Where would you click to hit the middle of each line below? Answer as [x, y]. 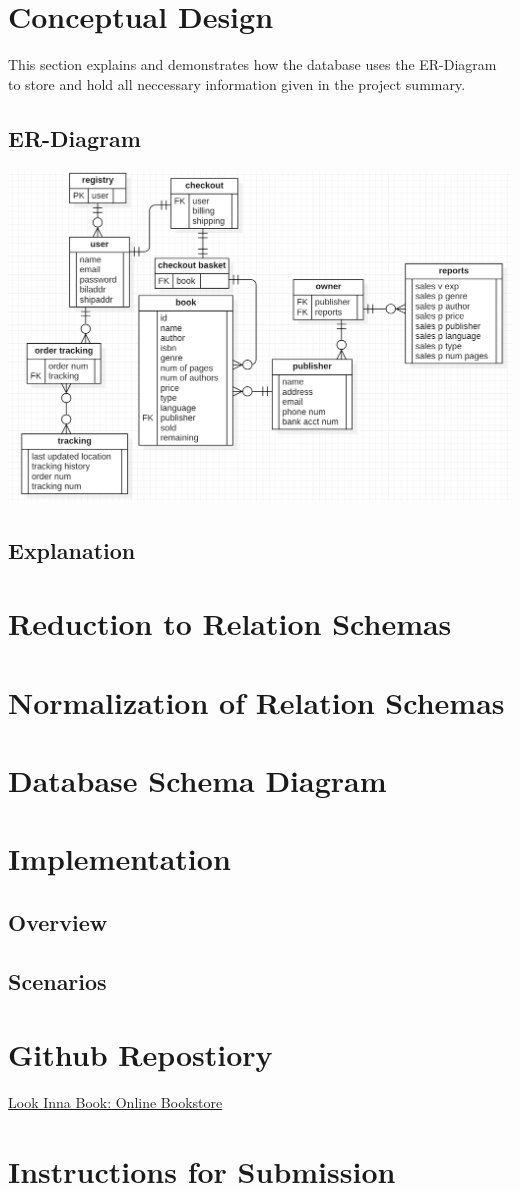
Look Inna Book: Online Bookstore [115, 1102]
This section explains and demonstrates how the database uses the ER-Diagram [252, 64]
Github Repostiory [140, 1054]
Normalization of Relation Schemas [256, 701]
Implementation [119, 858]
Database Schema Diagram [197, 780]
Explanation [72, 549]
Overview [58, 922]
